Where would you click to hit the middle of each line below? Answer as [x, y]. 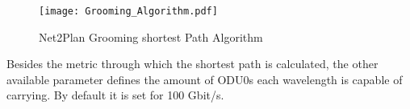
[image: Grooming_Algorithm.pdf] [128, 11]
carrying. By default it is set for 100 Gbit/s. [115, 95]
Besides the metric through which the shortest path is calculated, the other [192, 64]
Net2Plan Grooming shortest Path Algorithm [151, 36]
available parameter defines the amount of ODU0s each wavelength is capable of [205, 79]
